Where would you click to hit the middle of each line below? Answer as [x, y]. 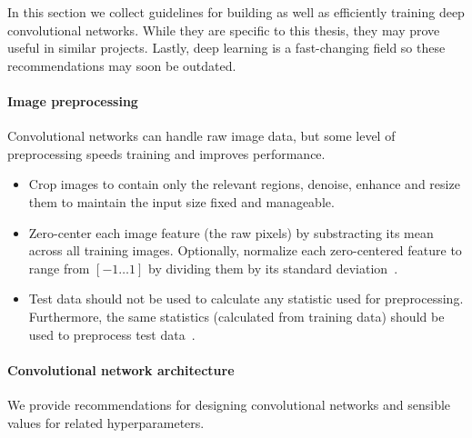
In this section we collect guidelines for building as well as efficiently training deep [236, 12]
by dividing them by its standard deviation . [273, 268]
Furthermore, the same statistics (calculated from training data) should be [236, 316]
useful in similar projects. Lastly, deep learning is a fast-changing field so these [226, 48]
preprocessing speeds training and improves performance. [166, 153]
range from [59, 268]
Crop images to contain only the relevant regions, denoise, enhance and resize [244, 184]
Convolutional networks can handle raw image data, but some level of [201, 136]
